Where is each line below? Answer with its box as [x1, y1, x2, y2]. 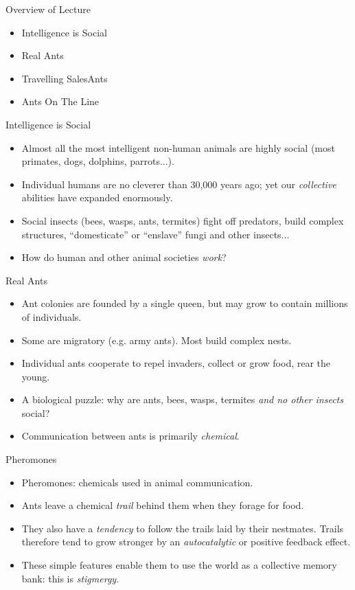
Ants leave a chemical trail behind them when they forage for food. [21, 498, 304, 512]
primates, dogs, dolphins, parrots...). [21, 154, 174, 168]
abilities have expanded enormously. [21, 190, 173, 205]
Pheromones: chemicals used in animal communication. [21, 475, 253, 489]
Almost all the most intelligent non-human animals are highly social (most [21, 140, 335, 155]
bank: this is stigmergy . [21, 571, 119, 585]
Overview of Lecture [5, 2, 91, 16]
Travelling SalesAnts [21, 71, 108, 85]
